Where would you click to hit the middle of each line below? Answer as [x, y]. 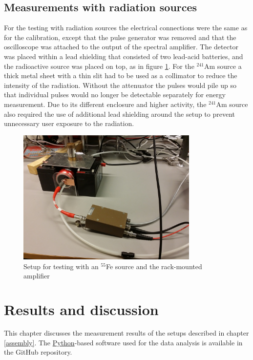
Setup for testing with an [61, 266]
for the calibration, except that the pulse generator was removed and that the [120, 37]
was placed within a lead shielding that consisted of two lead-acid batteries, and [124, 56]
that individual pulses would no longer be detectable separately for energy [115, 95]
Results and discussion [81, 309]
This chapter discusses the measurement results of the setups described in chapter [126, 333]
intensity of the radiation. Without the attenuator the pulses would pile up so [120, 85]
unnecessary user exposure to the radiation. [69, 123]
